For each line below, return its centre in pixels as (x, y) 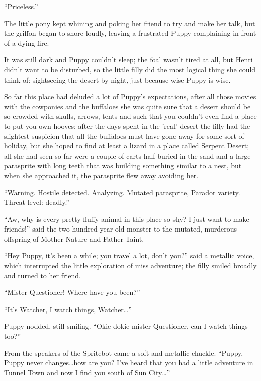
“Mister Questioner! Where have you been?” (72, 292)
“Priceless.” (21, 6)
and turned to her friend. (42, 275)
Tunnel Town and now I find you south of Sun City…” (87, 372)
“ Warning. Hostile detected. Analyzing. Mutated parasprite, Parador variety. (122, 192)
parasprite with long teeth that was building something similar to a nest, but (123, 165)
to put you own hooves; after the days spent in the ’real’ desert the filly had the (127, 126)
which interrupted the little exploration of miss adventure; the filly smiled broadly (130, 265)
